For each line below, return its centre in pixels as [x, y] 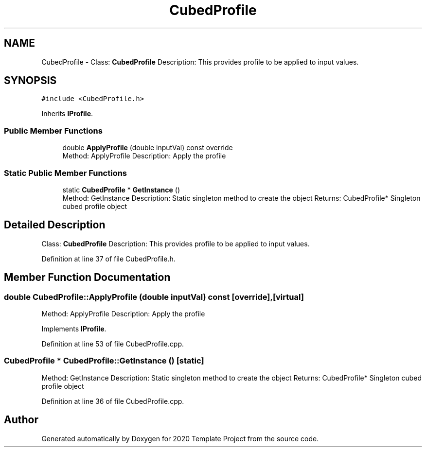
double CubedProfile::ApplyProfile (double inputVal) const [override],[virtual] [154, 297]
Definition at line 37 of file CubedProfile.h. [108, 259]
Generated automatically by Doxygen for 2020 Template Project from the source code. [180, 438]
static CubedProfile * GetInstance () [121, 190]
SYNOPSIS [30, 81]
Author [21, 420]
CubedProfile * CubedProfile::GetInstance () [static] [104, 361]
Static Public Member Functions [66, 173]
